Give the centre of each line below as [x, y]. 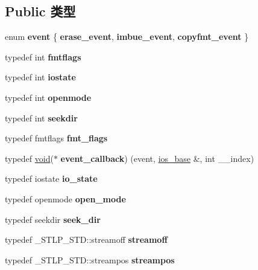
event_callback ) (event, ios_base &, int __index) [157, 158]
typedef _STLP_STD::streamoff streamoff [86, 239]
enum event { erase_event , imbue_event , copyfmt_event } [127, 37]
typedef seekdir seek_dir [53, 219]
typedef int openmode [48, 97]
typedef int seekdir [41, 117]
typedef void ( [29, 158]
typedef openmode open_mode [65, 198]
